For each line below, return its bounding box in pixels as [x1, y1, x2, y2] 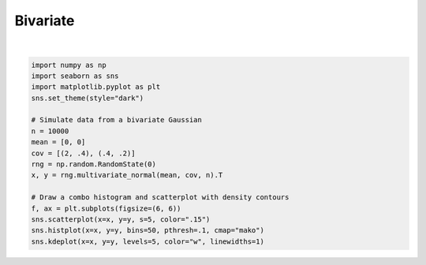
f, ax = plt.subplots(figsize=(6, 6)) [31, 203, 181, 213]
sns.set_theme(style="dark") [31, 93, 144, 103]
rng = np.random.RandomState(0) [31, 160, 157, 169]
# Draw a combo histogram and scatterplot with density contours [31, 193, 290, 202]
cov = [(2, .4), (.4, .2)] [31, 148, 136, 158]
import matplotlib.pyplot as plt [31, 83, 161, 91]
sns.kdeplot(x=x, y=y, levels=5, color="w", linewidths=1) [31, 237, 264, 246]
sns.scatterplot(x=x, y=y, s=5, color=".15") [31, 215, 211, 224]
